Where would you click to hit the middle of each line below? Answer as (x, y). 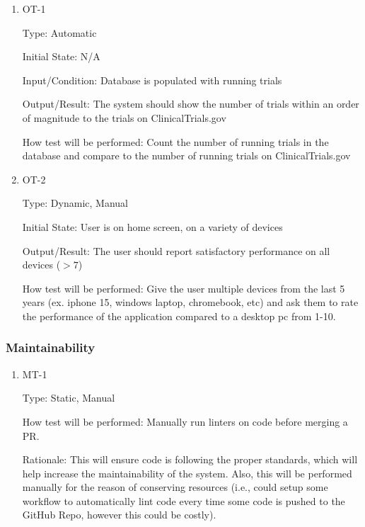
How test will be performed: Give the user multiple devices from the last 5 (184, 288)
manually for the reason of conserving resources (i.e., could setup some (175, 487)
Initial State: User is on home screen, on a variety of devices (152, 226)
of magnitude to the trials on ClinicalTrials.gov (124, 117)
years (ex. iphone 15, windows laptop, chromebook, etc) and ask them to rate (190, 302)
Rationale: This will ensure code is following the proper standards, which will (190, 459)
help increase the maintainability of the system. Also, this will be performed (187, 473)
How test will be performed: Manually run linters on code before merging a (185, 421)
